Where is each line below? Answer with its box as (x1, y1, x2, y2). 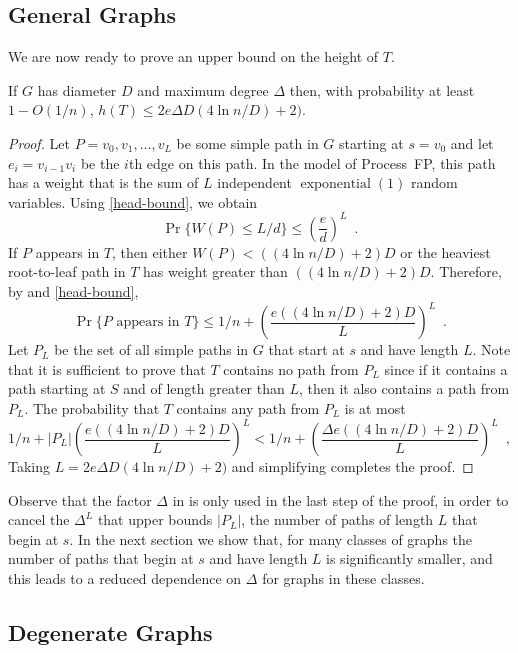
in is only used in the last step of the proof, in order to (172, 489, 509, 510)
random (410, 172, 458, 193)
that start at (268, 339, 345, 360)
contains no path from (223, 358, 359, 379)
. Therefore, (430, 261, 502, 282)
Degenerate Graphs (8, 616, 213, 647)
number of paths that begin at (8, 548, 194, 569)
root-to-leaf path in (8, 261, 126, 282)
